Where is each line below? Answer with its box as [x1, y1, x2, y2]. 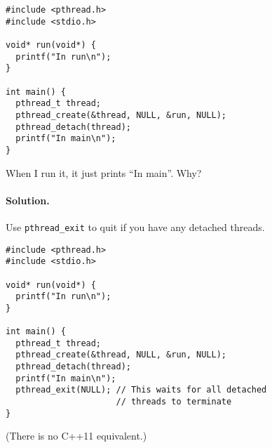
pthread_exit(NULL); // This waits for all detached [15, 385, 267, 395]
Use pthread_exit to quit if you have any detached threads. [6, 219, 265, 234]
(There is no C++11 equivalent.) [6, 428, 147, 443]
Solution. [6, 192, 50, 207]
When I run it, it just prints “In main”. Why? [6, 165, 202, 180]
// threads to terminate [116, 397, 232, 407]
